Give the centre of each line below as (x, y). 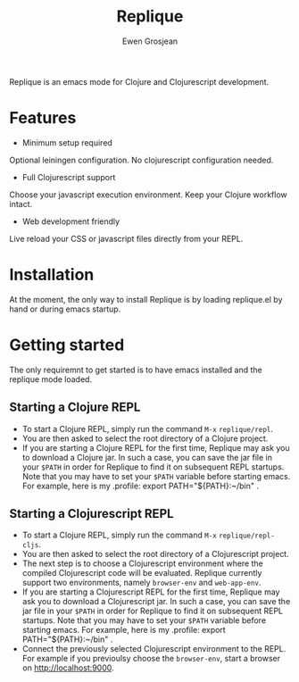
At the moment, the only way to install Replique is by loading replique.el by (146, 299)
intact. (21, 204)
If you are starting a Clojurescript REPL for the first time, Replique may (151, 592)
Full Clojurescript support (69, 177)
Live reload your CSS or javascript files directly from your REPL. (126, 238)
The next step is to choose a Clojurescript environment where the (142, 563)
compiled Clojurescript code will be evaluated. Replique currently (142, 573)
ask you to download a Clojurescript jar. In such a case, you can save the (156, 602)
